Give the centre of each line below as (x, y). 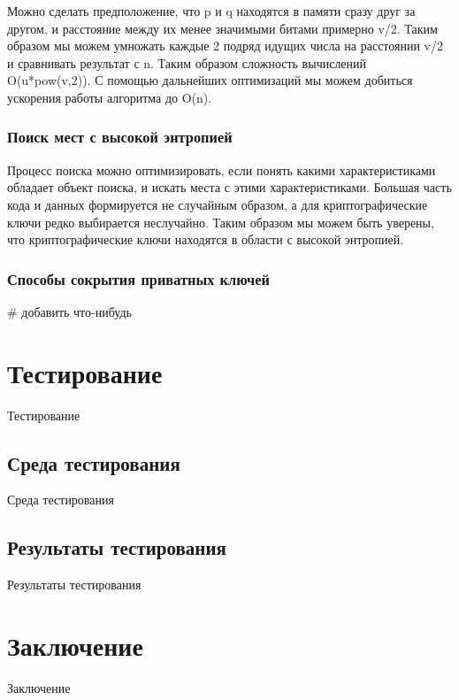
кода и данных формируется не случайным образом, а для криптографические (218, 204)
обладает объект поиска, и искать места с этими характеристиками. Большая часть (229, 187)
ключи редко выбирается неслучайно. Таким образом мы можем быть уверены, (221, 222)
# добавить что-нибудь (69, 311)
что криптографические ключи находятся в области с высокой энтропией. (206, 239)
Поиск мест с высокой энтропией (120, 137)
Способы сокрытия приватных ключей (139, 278)
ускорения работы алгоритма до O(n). (110, 97)
